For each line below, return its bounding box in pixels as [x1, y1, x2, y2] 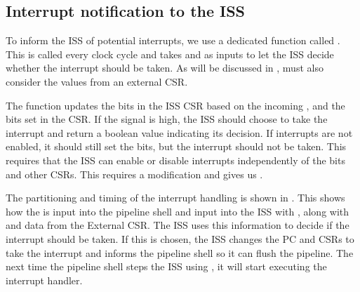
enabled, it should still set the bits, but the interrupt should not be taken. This [6, 139, 347, 154]
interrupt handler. [6, 272, 83, 287]
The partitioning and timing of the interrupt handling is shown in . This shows [6, 190, 345, 205]
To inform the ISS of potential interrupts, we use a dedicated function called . [6, 33, 340, 48]
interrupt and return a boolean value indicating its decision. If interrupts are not [6, 125, 353, 140]
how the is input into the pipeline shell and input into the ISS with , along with [6, 204, 349, 218]
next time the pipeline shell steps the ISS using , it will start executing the [6, 259, 327, 274]
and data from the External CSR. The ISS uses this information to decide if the [6, 218, 349, 232]
